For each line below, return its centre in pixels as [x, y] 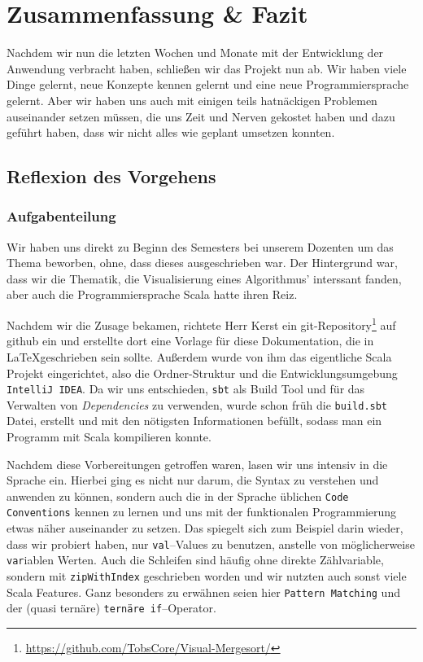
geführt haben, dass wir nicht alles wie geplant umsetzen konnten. [171, 132]
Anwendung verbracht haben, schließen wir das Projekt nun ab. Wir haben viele [207, 68]
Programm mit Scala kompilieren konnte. [109, 436]
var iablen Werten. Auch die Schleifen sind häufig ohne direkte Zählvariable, [195, 560]
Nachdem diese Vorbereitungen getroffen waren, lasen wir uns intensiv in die [197, 464]
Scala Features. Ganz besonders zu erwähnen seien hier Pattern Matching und [203, 592]
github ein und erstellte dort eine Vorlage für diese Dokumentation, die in [190, 341]
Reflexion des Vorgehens [111, 176]
